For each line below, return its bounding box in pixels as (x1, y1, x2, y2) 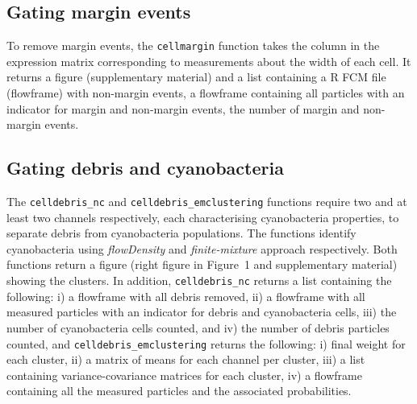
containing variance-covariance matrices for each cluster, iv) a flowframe (6, 366, 362, 383)
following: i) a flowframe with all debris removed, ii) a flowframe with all (6, 287, 365, 304)
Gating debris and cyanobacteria (6, 155, 284, 180)
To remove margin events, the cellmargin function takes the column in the (6, 37, 380, 54)
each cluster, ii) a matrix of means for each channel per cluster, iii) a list (6, 351, 365, 368)
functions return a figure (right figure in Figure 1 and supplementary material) (6, 256, 398, 273)
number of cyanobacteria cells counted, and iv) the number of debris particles (6, 319, 390, 336)
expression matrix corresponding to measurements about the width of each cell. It (6, 52, 411, 69)
